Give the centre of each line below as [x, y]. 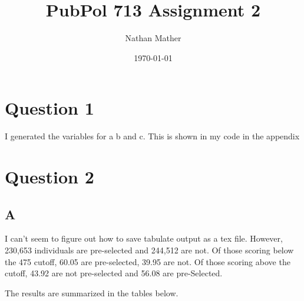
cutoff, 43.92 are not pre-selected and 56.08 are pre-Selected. [114, 273]
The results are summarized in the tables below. [92, 292]
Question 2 [49, 177]
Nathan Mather [153, 38]
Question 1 [49, 108]
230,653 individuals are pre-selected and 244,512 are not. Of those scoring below [149, 250]
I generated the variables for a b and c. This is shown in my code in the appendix [152, 136]
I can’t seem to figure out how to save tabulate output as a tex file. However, [144, 238]
